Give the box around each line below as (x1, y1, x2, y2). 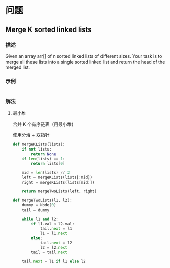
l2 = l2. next (40, 245, 67, 250)
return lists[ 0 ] (31, 161, 65, 166)
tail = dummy (22, 207, 50, 213)
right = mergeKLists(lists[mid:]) (22, 180, 95, 185)
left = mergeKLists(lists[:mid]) (22, 175, 93, 180)
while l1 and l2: (22, 217, 58, 222)
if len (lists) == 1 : (22, 156, 65, 162)
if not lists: (22, 147, 52, 152)
